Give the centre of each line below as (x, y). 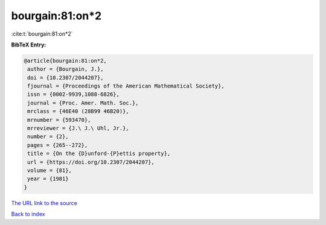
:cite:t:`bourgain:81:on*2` (42, 34)
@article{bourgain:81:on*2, (65, 61)
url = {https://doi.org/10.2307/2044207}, (91, 162)
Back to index (28, 214)
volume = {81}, (50, 170)
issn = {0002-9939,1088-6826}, (74, 94)
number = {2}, (48, 137)
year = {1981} (48, 179)
